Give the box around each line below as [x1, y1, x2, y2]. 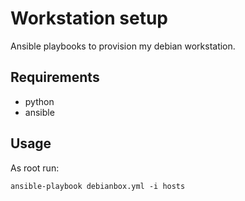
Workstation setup [10, 7, 169, 30]
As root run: [10, 162, 60, 174]
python [24, 95, 55, 107]
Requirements [10, 69, 100, 86]
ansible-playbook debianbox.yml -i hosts [10, 181, 186, 191]
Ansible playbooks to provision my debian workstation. [10, 40, 236, 52]
